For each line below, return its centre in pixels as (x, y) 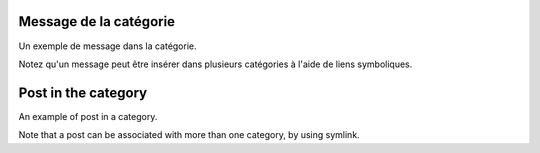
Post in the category (83, 92)
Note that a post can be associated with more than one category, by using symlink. (189, 135)
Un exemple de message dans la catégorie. (107, 46)
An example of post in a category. (88, 116)
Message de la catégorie (96, 21)
